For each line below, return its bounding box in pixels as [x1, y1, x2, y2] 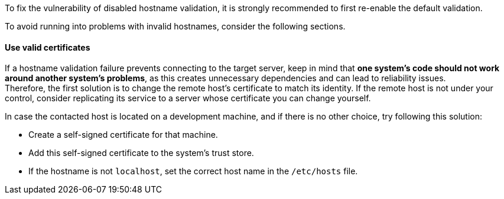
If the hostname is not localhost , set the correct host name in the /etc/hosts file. [28, 166, 358, 177]
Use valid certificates [5, 42, 90, 52]
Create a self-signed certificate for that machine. [28, 130, 218, 140]
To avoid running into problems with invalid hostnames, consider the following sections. [5, 21, 346, 31]
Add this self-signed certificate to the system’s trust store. [28, 148, 254, 158]
